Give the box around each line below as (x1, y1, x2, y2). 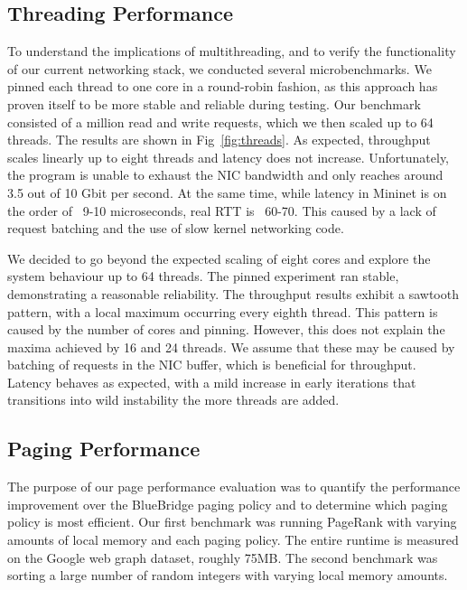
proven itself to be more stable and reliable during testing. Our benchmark (7, 94, 421, 113)
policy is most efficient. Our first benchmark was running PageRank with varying (7, 512, 457, 531)
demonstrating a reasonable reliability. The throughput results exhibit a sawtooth (7, 284, 459, 303)
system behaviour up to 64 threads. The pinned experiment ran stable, (7, 267, 399, 286)
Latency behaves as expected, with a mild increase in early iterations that (7, 372, 416, 391)
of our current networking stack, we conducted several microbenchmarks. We (7, 59, 432, 78)
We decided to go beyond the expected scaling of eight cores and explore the (7, 248, 431, 267)
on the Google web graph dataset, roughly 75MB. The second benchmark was (7, 548, 438, 567)
